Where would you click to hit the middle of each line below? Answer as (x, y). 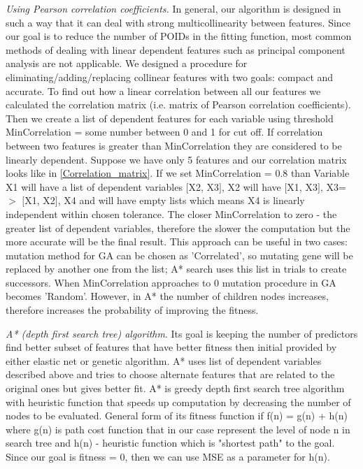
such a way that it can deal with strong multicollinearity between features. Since (178, 22)
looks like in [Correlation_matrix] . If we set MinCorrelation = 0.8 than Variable (178, 173)
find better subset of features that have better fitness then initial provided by (171, 347)
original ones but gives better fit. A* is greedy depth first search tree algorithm (175, 388)
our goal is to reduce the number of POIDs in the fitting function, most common (179, 36)
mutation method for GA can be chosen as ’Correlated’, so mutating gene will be (179, 255)
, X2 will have (251, 186)
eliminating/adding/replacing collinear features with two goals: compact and (170, 77)
